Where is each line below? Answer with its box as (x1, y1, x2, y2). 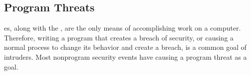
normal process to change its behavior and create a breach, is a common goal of (4, 42, 247, 52)
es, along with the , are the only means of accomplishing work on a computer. (4, 23, 241, 33)
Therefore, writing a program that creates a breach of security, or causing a (4, 32, 234, 42)
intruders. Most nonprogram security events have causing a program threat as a (4, 51, 247, 62)
